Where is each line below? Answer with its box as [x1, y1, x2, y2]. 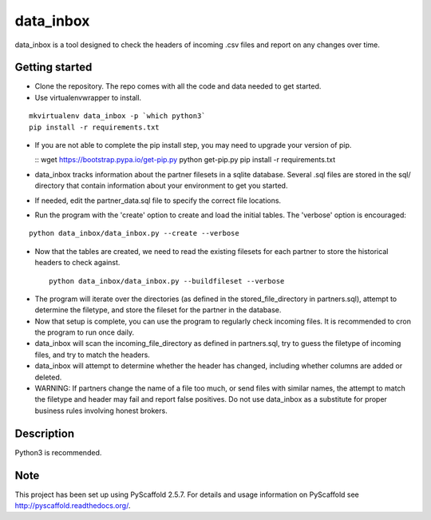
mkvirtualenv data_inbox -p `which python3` [29, 112, 207, 121]
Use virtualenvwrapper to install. [34, 93, 142, 102]
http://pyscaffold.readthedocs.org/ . [14, 501, 131, 510]
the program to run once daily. [34, 327, 135, 337]
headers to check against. [34, 258, 121, 268]
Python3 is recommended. [14, 447, 102, 457]
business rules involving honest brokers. [34, 406, 168, 415]
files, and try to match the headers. [34, 350, 151, 359]
